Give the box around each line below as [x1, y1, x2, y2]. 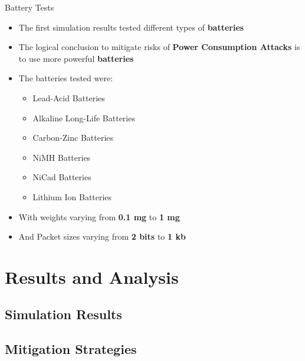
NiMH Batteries [32, 151, 91, 163]
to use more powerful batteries [18, 52, 134, 64]
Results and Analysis [5, 264, 179, 289]
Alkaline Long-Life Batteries [32, 111, 135, 124]
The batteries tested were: [18, 72, 113, 84]
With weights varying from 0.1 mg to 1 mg [18, 210, 180, 223]
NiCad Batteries [32, 171, 91, 183]
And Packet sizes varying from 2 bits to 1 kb [18, 230, 186, 243]
